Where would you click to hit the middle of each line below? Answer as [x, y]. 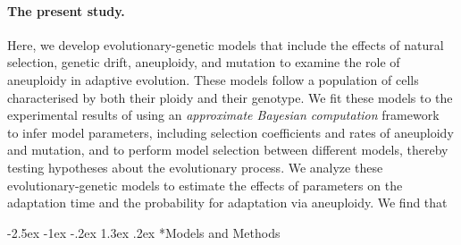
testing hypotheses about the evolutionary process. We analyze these [195, 167]
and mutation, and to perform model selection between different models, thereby [228, 150]
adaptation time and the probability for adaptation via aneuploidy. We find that [227, 203]
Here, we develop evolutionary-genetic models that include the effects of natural [226, 44]
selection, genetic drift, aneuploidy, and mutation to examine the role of [204, 62]
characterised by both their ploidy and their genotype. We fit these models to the [230, 97]
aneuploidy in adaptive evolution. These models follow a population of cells [213, 79]
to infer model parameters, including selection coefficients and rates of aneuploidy [230, 132]
